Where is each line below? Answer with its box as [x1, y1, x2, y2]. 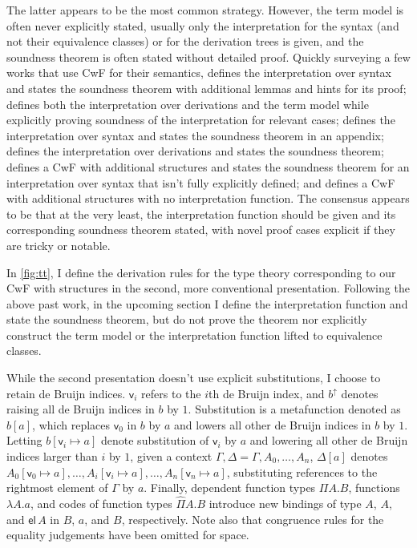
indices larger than [6, 448, 98, 465]
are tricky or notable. [6, 236, 111, 253]
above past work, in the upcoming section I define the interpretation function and [6, 295, 408, 312]
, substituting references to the [226, 463, 378, 480]
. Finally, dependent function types [144, 479, 316, 496]
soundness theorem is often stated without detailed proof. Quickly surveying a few [6, 48, 411, 65]
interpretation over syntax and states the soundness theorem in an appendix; [6, 127, 384, 143]
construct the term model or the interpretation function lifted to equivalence [6, 326, 383, 343]
